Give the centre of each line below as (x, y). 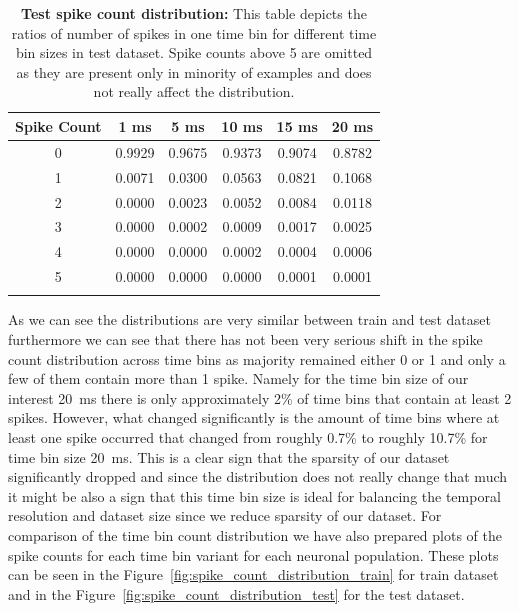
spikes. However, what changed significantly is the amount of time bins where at (254, 417)
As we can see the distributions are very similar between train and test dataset (249, 319)
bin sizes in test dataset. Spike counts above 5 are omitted (194, 52)
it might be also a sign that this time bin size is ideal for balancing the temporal (254, 495)
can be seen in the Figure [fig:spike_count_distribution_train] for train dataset (253, 574)
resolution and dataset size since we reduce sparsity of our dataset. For (225, 515)
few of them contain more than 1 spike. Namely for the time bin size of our (238, 378)
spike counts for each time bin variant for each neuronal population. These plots (253, 554)
